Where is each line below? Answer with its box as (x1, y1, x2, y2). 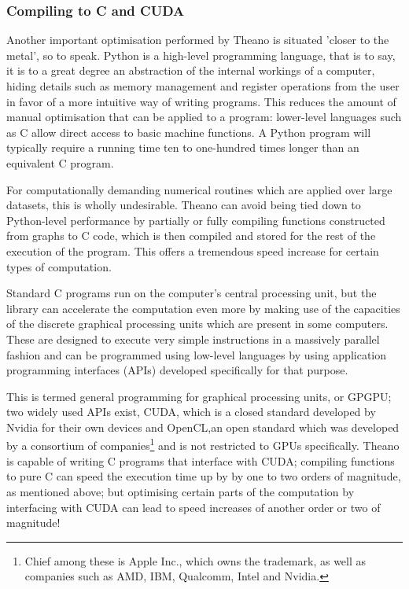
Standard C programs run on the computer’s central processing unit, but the (6, 285, 377, 301)
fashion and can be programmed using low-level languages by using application (6, 346, 387, 363)
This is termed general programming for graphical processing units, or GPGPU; (6, 388, 392, 404)
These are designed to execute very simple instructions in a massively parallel (6, 330, 380, 347)
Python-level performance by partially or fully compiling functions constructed (6, 212, 385, 228)
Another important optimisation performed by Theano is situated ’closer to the (6, 31, 389, 48)
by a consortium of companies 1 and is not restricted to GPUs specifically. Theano (6, 435, 400, 454)
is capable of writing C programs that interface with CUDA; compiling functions (6, 452, 395, 469)
